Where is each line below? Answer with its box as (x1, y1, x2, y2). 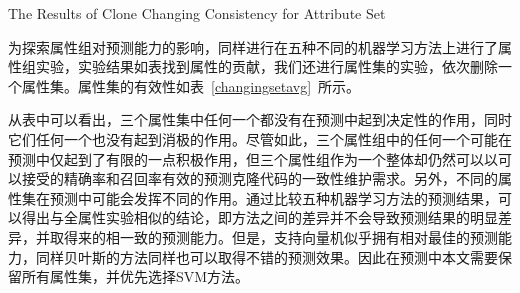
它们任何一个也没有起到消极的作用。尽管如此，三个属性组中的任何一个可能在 (8, 128, 512, 149)
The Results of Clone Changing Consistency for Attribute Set (8, 3, 386, 23)
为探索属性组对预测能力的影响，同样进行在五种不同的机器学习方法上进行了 (8, 36, 498, 57)
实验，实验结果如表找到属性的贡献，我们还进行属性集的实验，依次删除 (35, 56, 498, 77)
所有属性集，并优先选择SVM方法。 (21, 266, 250, 287)
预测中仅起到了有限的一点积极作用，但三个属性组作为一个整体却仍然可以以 (8, 148, 498, 169)
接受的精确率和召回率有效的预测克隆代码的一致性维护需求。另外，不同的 (21, 168, 498, 189)
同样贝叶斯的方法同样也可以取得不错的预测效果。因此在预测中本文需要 (35, 246, 498, 267)
